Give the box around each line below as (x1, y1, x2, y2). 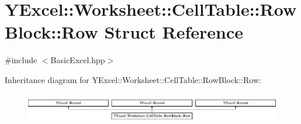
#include (5, 54, 37, 66)
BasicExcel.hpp (50, 54, 105, 66)
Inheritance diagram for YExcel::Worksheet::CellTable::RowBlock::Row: (5, 73, 261, 85)
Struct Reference (104, 20, 244, 44)
